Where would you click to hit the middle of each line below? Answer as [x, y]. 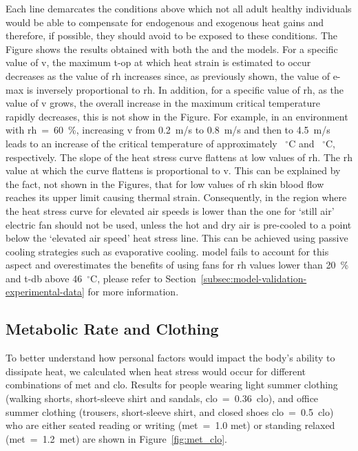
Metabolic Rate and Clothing [112, 329]
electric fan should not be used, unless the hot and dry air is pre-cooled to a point [179, 224]
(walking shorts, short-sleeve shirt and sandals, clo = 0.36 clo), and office [162, 398]
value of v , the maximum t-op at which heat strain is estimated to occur [158, 62]
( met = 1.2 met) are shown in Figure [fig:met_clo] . [116, 438]
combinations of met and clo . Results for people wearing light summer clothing [172, 385]
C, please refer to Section [143, 278]
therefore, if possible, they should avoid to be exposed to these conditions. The [171, 35]
